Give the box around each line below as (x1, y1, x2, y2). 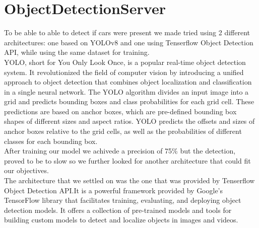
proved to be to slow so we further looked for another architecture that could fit (4, 155, 251, 166)
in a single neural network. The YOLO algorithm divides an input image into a (4, 86, 249, 97)
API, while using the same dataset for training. (4, 47, 150, 57)
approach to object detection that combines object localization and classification (4, 77, 252, 87)
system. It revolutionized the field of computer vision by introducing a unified (4, 66, 244, 77)
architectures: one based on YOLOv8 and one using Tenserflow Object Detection (4, 37, 253, 47)
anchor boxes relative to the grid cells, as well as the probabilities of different (4, 126, 242, 136)
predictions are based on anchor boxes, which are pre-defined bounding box (4, 106, 237, 116)
